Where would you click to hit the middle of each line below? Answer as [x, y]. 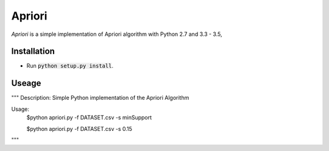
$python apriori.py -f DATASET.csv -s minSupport [89, 118]
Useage [26, 83]
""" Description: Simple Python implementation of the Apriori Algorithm [100, 98]
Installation [33, 51]
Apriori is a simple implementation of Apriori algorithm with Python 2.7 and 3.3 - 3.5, [117, 34]
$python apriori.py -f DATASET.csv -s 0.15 [79, 128]
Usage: [20, 109]
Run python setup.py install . [70, 66]
